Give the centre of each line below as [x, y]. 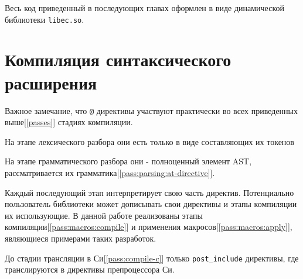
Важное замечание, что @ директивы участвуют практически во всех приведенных [151, 110]
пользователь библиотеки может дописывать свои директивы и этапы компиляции [151, 204]
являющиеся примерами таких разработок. [81, 238]
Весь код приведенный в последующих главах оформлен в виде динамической [144, 8]
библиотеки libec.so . [45, 19]
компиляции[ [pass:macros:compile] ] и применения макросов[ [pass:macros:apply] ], [149, 227]
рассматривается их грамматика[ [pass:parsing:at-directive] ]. [110, 173]
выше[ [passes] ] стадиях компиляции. [69, 122]
